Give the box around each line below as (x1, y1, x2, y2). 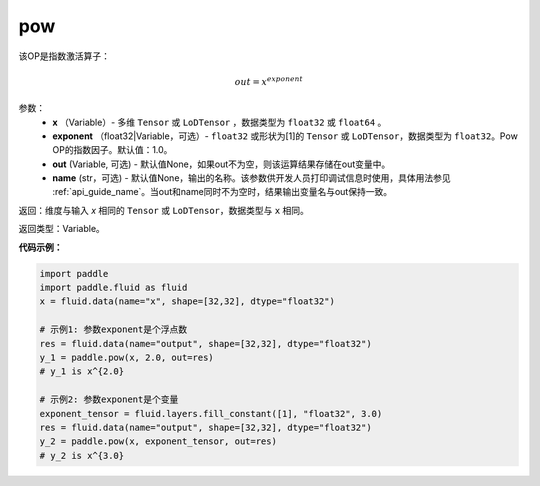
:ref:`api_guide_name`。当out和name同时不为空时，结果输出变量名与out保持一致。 (52, 186, 393, 198)
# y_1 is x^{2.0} (39, 366, 125, 377)
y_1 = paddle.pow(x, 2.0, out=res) (39, 351, 214, 363)
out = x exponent (234, 75, 304, 87)
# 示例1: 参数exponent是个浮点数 (39, 324, 188, 335)
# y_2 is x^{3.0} (39, 450, 125, 461)
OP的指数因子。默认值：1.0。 (52, 144, 173, 156)
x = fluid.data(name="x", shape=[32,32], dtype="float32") (39, 296, 335, 307)
